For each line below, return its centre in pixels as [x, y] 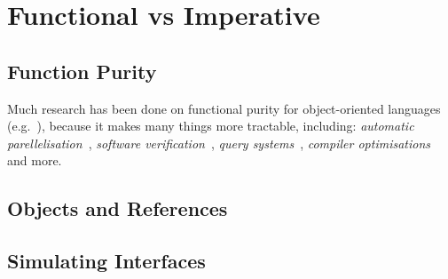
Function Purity [82, 71]
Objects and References [118, 208]
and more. [35, 160]
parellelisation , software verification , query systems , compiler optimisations [219, 143]
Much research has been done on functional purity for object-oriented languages [224, 108]
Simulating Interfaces [106, 261]
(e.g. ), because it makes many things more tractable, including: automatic [211, 126]
